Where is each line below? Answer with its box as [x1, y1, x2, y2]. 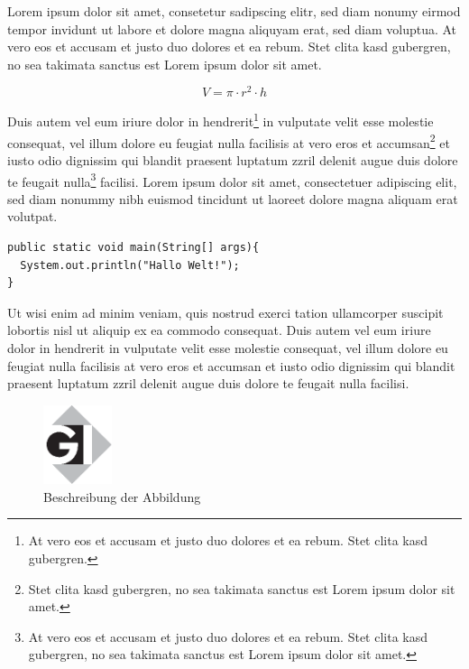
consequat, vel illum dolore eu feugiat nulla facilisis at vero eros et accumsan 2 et [7, 130, 450, 152]
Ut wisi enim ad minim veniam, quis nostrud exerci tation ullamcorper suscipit [7, 302, 444, 321]
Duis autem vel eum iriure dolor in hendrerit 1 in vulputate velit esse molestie [7, 109, 434, 131]
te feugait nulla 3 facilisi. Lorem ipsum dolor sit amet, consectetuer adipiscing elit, [7, 169, 457, 190]
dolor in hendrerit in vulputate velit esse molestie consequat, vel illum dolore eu [7, 338, 448, 357]
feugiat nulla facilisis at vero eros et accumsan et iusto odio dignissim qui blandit [7, 356, 455, 375]
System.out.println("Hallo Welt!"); [20, 258, 240, 272]
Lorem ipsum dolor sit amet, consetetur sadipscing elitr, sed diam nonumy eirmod [7, 2, 461, 20]
